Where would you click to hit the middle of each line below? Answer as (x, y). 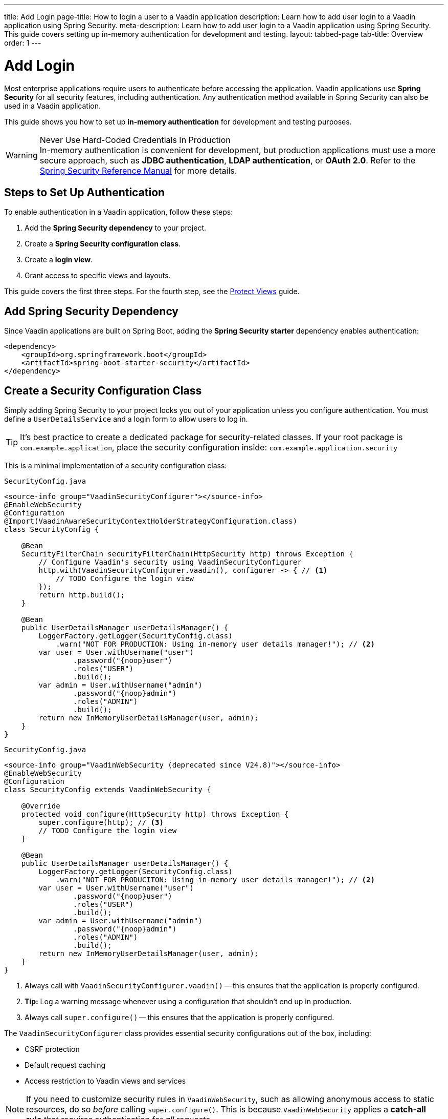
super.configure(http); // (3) (101, 823)
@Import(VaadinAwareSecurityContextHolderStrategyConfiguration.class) (151, 521)
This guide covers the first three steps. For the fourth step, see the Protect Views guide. (152, 292)
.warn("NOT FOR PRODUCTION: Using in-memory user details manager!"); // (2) (215, 644)
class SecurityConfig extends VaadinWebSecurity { (108, 790)
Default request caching (65, 1065)
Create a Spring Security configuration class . (103, 244)
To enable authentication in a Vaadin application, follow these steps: (119, 212)
